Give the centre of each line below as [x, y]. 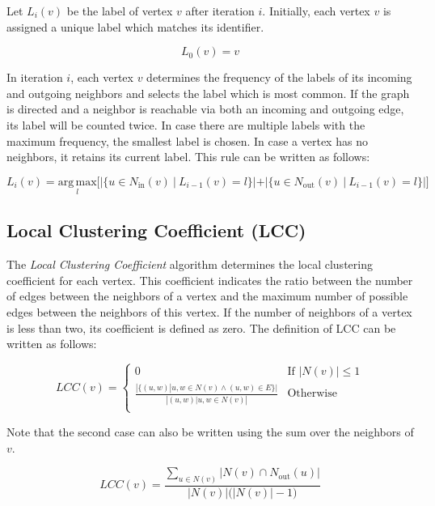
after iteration [220, 11]
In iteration [35, 77]
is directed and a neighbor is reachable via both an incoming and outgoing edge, [205, 109]
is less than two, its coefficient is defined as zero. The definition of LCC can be [201, 327]
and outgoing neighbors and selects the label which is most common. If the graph [208, 93]
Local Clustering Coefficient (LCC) [156, 230]
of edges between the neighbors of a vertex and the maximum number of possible [207, 296]
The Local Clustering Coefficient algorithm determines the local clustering [190, 264]
